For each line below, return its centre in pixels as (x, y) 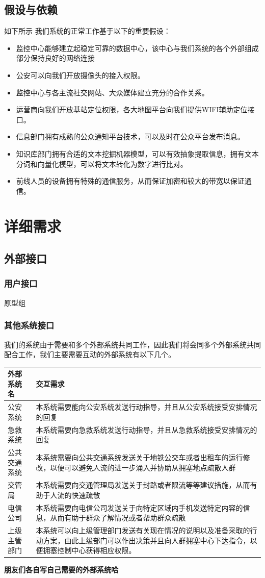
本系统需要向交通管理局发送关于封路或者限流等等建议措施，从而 (143, 485)
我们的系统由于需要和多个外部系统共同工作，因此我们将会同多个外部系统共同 (132, 344)
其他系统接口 (29, 325)
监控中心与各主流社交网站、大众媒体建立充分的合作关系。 (112, 92)
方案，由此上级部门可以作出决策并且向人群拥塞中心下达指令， (147, 540)
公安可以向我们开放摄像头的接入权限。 (80, 75)
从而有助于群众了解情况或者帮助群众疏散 (118, 518)
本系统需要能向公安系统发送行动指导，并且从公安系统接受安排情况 (147, 407)
